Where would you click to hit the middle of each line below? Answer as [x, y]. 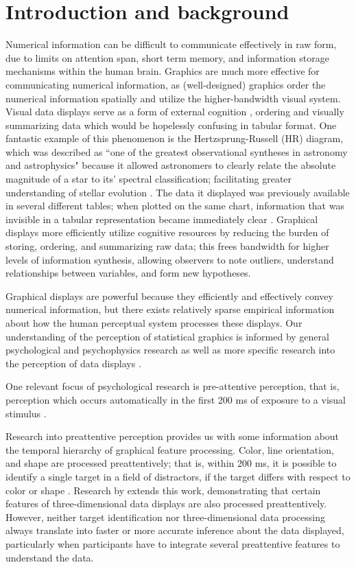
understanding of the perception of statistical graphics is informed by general [167, 336]
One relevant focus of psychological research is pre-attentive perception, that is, [173, 386]
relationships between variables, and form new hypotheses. [128, 273]
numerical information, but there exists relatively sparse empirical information [170, 309]
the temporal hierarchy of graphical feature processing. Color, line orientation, [170, 449]
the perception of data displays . [73, 363]
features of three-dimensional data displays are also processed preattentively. [166, 504]
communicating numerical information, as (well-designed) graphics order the [166, 84]
